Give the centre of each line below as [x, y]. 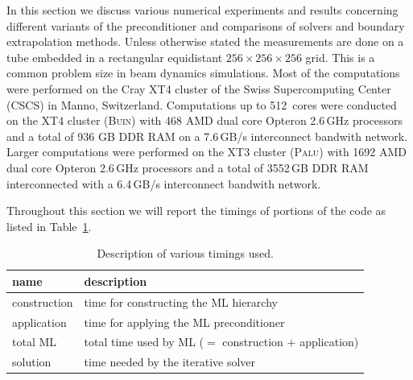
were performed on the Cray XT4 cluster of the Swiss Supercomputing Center [199, 88]
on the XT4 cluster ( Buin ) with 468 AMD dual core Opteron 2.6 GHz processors [205, 120]
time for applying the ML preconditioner [184, 322]
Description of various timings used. [185, 253]
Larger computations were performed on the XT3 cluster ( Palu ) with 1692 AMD [207, 152]
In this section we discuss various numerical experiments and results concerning [202, 10]
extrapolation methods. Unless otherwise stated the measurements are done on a [205, 41]
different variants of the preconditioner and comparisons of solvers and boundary [206, 25]
